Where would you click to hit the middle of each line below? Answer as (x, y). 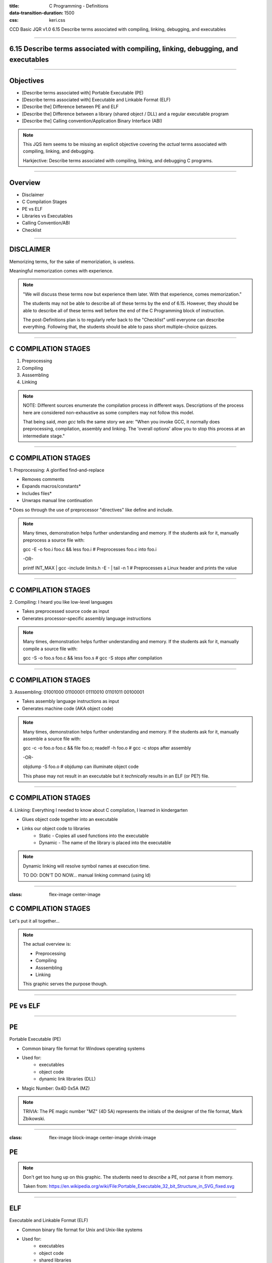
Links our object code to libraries (56, 829)
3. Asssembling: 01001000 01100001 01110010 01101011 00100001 (77, 692)
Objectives (27, 81)
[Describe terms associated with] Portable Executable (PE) (83, 92)
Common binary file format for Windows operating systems (83, 1048)
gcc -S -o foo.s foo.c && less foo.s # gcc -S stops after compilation (92, 658)
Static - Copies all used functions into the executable (94, 836)
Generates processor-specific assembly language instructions (86, 618)
